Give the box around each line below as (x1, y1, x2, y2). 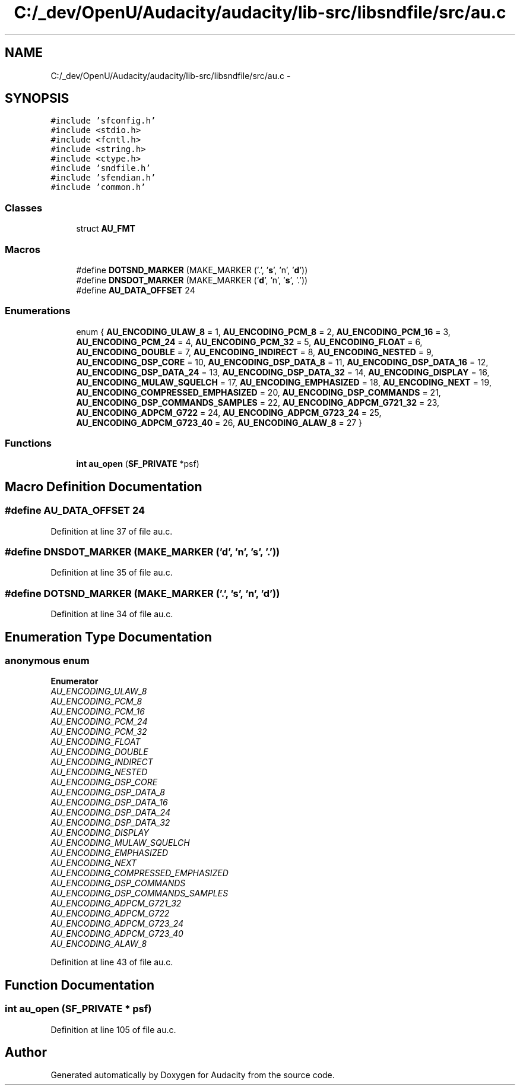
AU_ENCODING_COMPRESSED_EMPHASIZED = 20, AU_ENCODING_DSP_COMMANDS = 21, (76, 387, 441, 397)
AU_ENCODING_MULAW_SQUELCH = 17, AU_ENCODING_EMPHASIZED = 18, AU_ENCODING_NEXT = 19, (76, 377, 492, 387)
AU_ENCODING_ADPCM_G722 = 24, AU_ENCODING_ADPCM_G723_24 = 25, (76, 407, 382, 418)
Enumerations (5, 305, 71, 317)
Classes (5, 201, 43, 214)
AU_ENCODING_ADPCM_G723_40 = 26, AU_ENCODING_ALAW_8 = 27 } (76, 417, 363, 428)
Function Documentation (5, 977, 154, 993)
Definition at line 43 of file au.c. (50, 957, 173, 968)
